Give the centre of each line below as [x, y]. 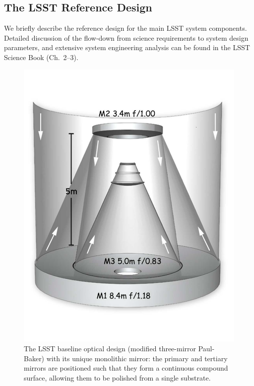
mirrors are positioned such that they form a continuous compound [126, 368]
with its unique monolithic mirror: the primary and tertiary [137, 358]
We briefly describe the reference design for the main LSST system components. [126, 28]
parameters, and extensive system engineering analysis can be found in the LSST [127, 47]
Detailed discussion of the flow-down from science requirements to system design [126, 37]
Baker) [34, 358]
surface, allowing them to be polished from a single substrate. [117, 377]
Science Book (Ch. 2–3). [41, 57]
